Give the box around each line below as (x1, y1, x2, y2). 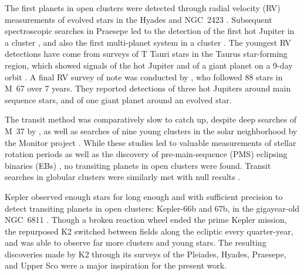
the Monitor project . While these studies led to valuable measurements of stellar (5, 136, 296, 148)
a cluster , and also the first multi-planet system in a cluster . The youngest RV (5, 36, 292, 48)
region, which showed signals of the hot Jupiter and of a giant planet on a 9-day (5, 59, 293, 71)
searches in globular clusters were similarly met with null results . (5, 171, 241, 183)
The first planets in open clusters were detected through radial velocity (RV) (5, 2, 281, 13)
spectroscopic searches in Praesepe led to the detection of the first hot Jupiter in (5, 25, 295, 37)
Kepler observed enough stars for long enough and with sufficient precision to (5, 190, 283, 202)
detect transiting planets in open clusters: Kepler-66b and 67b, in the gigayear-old (5, 202, 300, 214)
